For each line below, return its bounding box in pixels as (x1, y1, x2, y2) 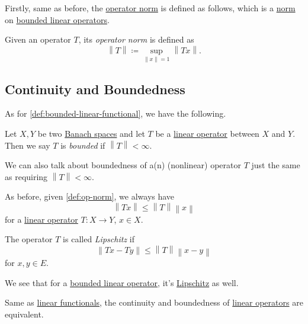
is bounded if (60, 139, 105, 151)
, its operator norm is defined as (78, 33, 194, 46)
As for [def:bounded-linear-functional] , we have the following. (5, 107, 226, 120)
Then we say (5, 139, 50, 151)
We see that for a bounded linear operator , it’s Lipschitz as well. (5, 276, 239, 288)
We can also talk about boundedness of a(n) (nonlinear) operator (5, 159, 242, 171)
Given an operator (5, 33, 71, 46)
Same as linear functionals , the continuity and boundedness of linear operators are (5, 296, 303, 309)
